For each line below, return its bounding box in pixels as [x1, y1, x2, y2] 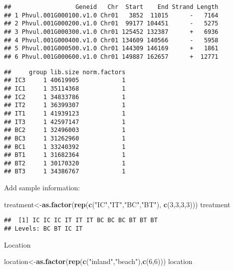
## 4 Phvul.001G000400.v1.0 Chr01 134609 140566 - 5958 [4, 36, 219, 44]
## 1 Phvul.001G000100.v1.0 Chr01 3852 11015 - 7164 [4, 11, 219, 19]
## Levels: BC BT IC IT [4, 225, 83, 232]
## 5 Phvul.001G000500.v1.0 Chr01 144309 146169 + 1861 [4, 45, 219, 52]
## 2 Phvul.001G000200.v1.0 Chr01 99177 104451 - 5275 [4, 20, 219, 27]
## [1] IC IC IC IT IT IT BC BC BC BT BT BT [4, 217, 158, 224]
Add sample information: [4, 182, 80, 193]
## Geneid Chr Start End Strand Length [4, 3, 219, 10]
